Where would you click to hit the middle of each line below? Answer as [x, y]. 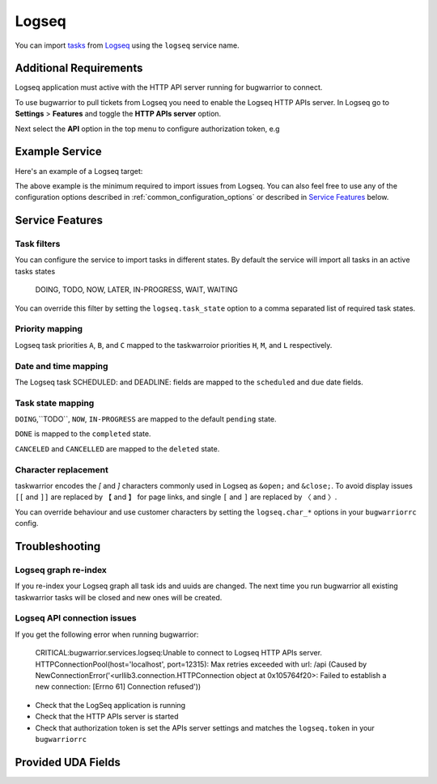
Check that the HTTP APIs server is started [107, 717]
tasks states [35, 271]
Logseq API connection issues [76, 618]
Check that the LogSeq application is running [110, 705]
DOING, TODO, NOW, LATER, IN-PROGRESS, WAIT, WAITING [136, 290]
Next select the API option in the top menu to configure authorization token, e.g [147, 129]
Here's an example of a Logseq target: [79, 171]
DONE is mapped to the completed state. [83, 434]
